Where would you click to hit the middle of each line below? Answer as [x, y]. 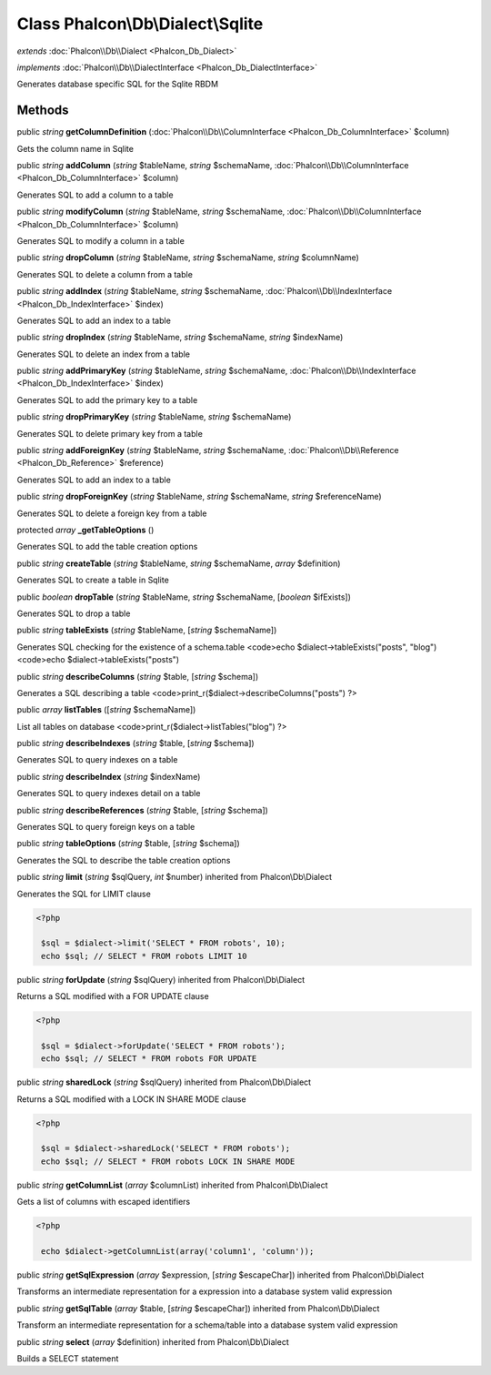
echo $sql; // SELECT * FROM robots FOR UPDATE [149, 1059]
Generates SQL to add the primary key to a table [107, 399]
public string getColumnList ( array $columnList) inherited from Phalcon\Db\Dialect [172, 1185]
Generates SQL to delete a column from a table [105, 274]
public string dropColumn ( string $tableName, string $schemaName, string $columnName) [188, 258]
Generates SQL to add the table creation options [107, 547]
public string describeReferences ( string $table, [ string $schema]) [142, 810]
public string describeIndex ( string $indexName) [109, 776]
